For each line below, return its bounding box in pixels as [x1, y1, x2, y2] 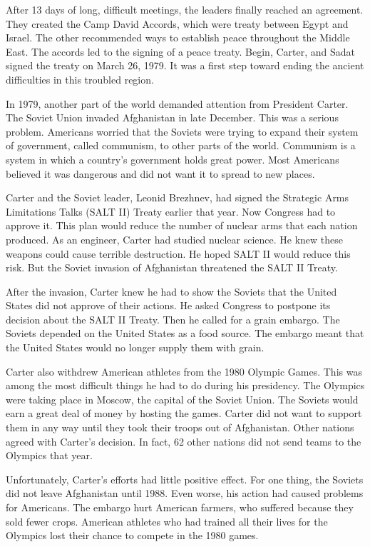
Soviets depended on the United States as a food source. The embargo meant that [6, 326, 364, 341]
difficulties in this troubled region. [6, 71, 154, 86]
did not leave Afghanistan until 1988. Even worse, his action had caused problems [6, 486, 364, 501]
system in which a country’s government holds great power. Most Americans [6, 151, 339, 166]
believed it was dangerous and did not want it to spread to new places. [6, 166, 315, 181]
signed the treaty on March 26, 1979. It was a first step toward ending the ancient [6, 58, 364, 73]
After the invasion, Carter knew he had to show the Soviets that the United [6, 283, 337, 298]
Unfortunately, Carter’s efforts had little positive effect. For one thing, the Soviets [6, 471, 364, 486]
